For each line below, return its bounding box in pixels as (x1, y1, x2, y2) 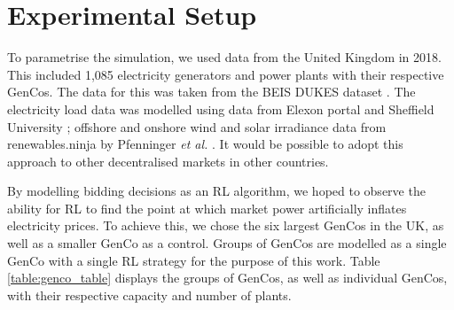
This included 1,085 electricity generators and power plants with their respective (7, 65, 444, 83)
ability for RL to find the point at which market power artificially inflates (7, 198, 407, 217)
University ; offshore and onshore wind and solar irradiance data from (7, 117, 387, 136)
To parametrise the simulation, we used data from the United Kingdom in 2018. (7, 48, 442, 66)
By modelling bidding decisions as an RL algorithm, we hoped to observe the (7, 182, 426, 200)
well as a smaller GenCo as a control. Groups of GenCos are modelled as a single (7, 234, 447, 252)
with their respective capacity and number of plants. (7, 285, 292, 304)
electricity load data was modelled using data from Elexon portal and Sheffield (7, 99, 434, 118)
